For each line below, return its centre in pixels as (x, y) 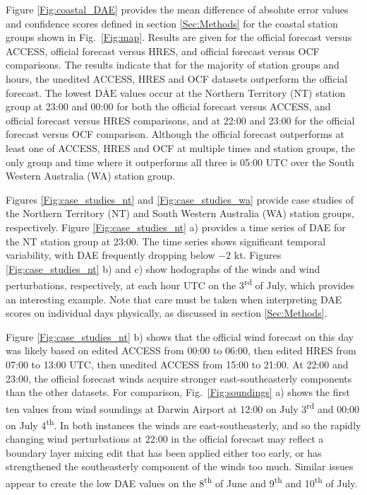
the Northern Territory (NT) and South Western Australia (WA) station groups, (180, 213)
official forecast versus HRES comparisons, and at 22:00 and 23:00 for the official (180, 120)
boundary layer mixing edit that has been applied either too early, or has (164, 452)
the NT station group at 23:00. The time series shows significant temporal (166, 241)
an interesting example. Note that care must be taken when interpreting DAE (174, 299)
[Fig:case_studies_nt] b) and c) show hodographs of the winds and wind (163, 268)
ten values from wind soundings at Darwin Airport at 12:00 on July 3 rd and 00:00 (183, 407)
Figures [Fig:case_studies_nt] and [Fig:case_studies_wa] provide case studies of (180, 199)
